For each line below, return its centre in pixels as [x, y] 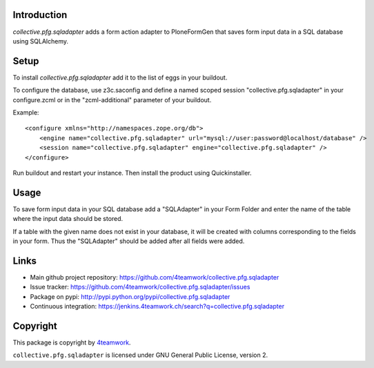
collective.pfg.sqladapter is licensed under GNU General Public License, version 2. [140, 355]
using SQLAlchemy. [41, 41]
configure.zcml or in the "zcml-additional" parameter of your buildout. [112, 99]
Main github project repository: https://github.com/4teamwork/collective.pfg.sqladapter [155, 277]
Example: [26, 112]
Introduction [40, 15]
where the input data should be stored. [68, 219]
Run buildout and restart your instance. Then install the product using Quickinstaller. [132, 173]
